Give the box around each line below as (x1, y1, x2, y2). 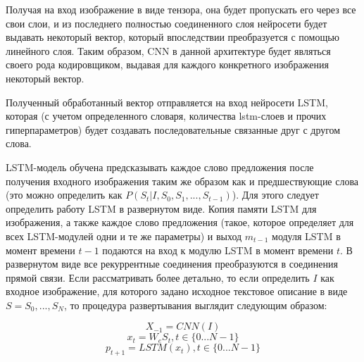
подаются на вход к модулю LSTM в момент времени (102, 242, 334, 257)
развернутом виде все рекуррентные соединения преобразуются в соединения (6, 256, 338, 271)
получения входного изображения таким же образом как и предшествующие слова (6, 173, 359, 188)
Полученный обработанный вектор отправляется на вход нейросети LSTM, (6, 94, 328, 109)
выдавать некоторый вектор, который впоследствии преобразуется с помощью (6, 30, 340, 44)
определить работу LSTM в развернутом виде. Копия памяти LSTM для (6, 201, 317, 216)
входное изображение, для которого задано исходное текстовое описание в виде (6, 284, 348, 299)
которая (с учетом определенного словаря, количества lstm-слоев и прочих (6, 108, 327, 123)
